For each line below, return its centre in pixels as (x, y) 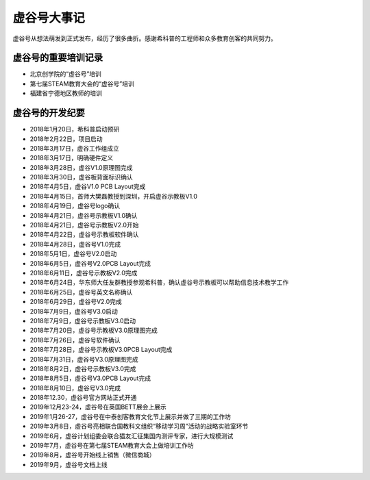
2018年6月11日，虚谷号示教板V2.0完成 (84, 273)
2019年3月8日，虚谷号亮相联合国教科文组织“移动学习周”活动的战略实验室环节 (139, 426)
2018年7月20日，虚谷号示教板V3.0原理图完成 (94, 330)
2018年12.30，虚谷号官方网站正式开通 (83, 398)
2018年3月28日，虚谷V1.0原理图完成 (81, 167)
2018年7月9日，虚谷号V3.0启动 (74, 311)
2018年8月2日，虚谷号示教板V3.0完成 (83, 368)
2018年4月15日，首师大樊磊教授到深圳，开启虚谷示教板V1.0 (114, 196)
